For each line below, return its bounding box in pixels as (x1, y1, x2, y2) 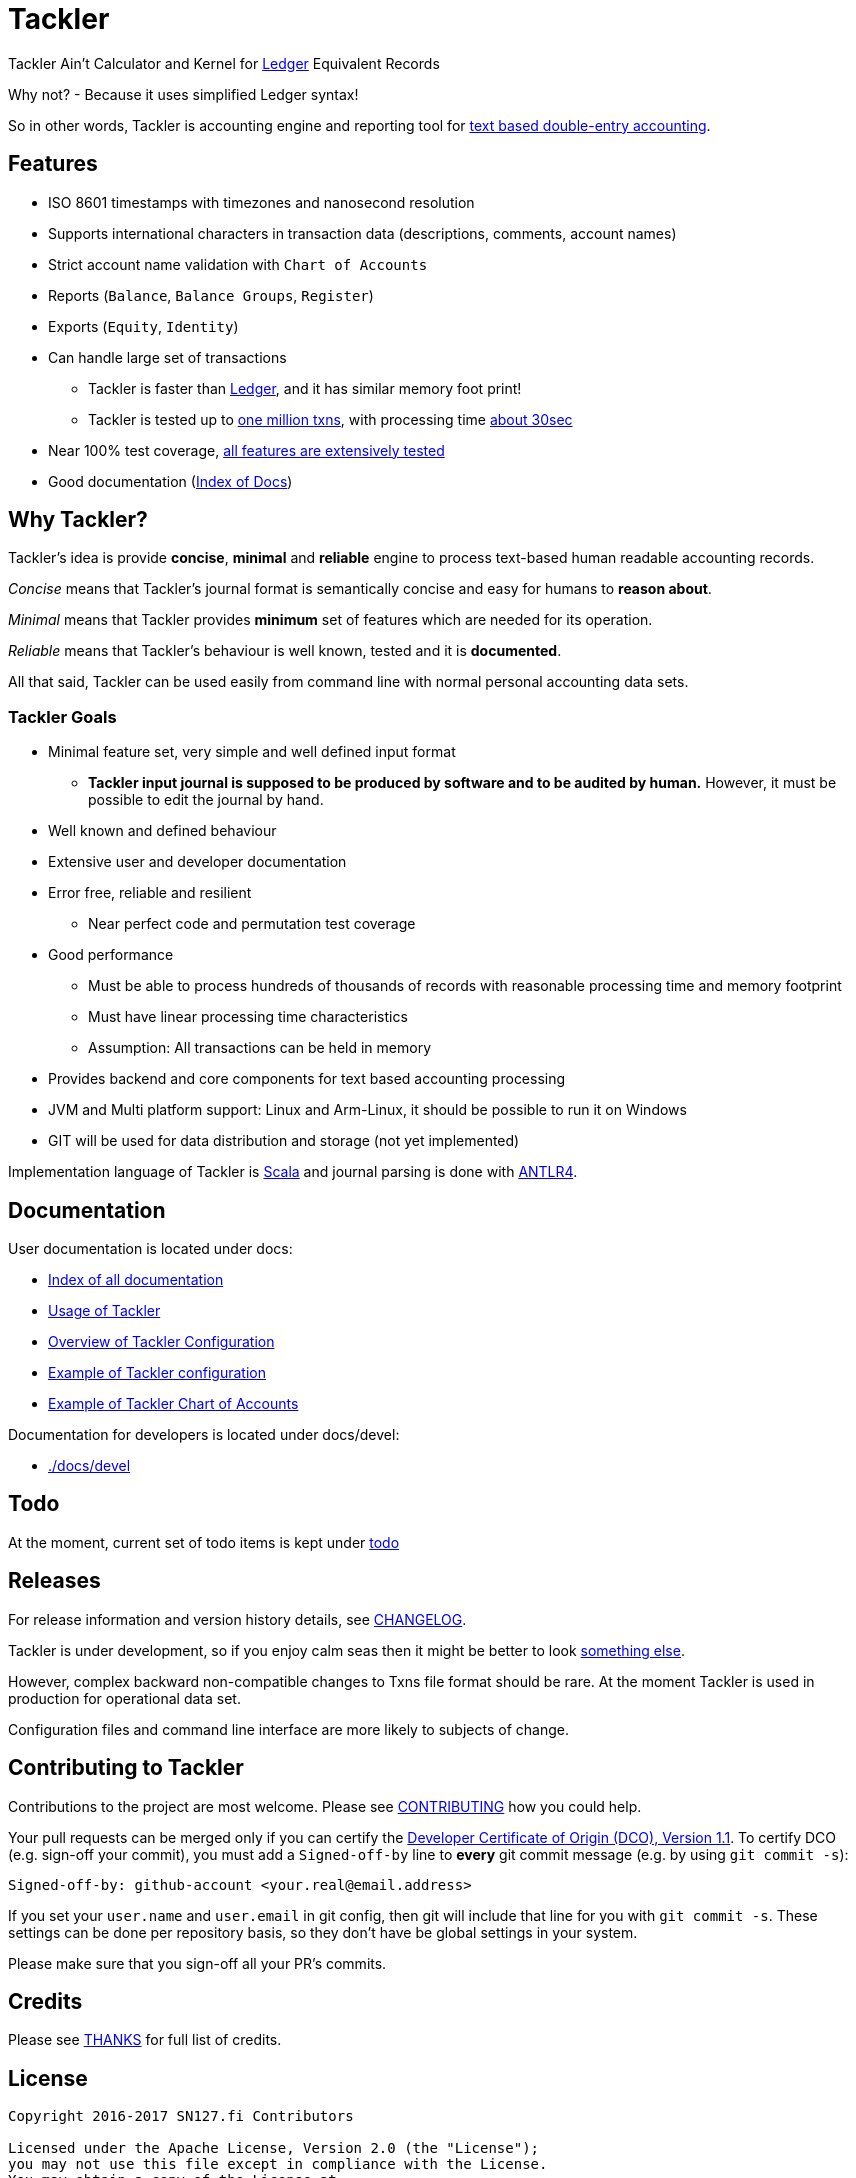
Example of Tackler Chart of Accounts (48, 1395, 299, 1413)
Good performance (48, 946, 174, 964)
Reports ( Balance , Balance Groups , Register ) (48, 286, 374, 304)
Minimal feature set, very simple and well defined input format (48, 743, 456, 761)
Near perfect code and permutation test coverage (88, 915, 416, 933)
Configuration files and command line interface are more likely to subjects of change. (8, 1720, 569, 1738)
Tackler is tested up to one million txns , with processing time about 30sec (88, 410, 573, 428)
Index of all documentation (48, 1271, 224, 1289)
